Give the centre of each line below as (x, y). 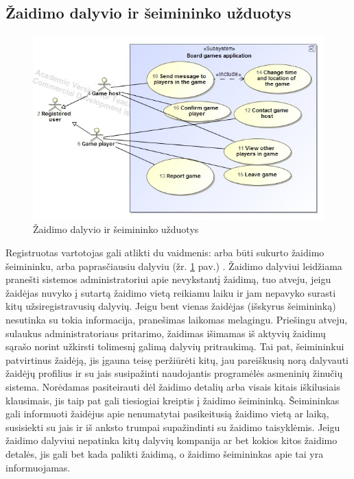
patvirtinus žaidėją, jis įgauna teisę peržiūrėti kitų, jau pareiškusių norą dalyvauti (177, 359)
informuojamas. (38, 467)
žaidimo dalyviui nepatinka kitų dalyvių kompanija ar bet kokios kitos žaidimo (172, 440)
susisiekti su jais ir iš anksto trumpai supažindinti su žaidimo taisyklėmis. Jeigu (173, 427)
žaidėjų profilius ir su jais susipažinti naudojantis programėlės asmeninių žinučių (174, 373)
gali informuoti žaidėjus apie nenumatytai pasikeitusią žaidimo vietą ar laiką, (167, 414)
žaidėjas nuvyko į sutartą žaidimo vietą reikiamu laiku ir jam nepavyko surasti (171, 292)
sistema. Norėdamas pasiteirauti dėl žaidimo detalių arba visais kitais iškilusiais (173, 386)
